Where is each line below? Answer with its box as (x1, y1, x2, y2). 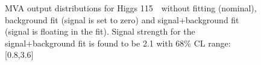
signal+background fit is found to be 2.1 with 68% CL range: (5, 36, 231, 49)
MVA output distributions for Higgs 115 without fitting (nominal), (5, 2, 257, 14)
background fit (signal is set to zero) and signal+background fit (5, 13, 239, 26)
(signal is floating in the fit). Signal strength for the (5, 25, 195, 38)
